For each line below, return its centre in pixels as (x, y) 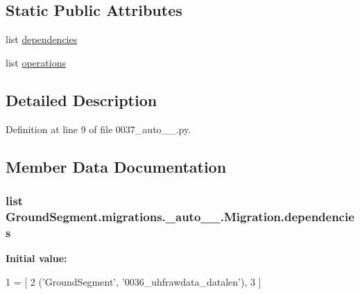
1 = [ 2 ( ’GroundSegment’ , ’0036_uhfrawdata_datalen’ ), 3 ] (134, 281)
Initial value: (36, 258)
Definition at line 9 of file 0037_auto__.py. (98, 129)
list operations (36, 62)
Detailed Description (82, 100)
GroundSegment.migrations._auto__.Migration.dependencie (180, 216)
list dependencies (42, 39)
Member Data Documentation (116, 166)
